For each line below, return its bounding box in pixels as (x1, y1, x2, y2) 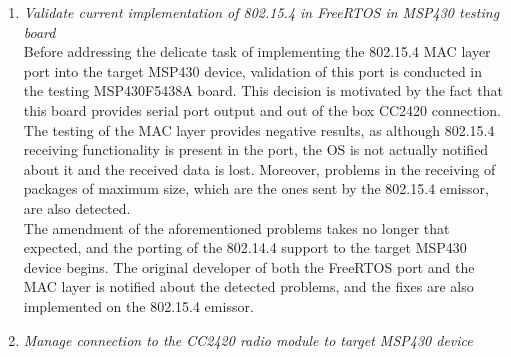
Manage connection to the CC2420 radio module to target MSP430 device (23, 329, 473, 350)
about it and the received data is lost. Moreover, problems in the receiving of (23, 158, 496, 179)
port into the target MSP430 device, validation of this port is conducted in (23, 60, 483, 81)
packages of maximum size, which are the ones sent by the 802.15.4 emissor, (23, 178, 489, 199)
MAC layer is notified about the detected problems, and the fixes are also (23, 276, 474, 297)
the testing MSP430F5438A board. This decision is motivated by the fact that (23, 80, 503, 101)
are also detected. (23, 197, 131, 218)
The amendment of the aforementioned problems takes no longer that (23, 217, 450, 238)
